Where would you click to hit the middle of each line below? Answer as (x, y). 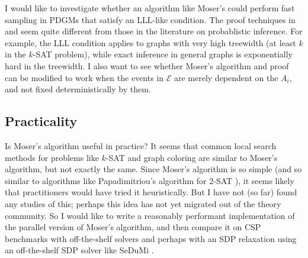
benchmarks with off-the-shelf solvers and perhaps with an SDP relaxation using (151, 238)
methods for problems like (52, 157)
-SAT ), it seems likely (254, 180)
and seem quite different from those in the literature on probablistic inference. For (154, 31)
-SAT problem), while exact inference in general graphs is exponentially (163, 54)
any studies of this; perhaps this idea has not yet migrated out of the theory (143, 203)
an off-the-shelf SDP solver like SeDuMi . (79, 250)
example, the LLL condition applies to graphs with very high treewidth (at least (150, 42)
